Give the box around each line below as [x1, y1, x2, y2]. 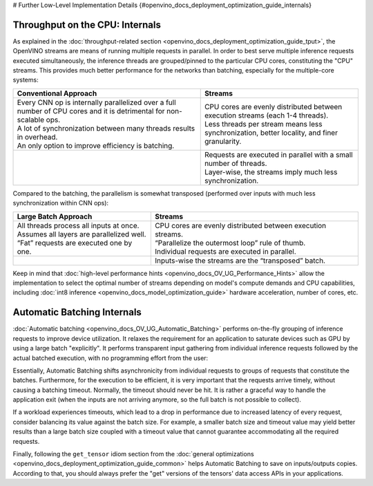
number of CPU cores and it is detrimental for [17, 106, 165, 115]
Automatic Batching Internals [12, 306, 142, 318]
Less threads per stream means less [204, 119, 323, 129]
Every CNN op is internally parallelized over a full [17, 97, 176, 107]
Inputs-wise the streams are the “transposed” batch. [154, 256, 326, 265]
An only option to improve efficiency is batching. [17, 140, 175, 150]
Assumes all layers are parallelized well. [17, 229, 146, 239]
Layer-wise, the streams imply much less [204, 167, 338, 176]
